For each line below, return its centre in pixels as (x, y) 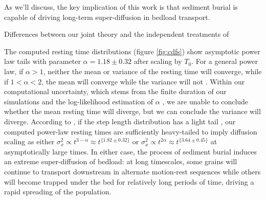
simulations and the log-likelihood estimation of (79, 101)
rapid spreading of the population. (58, 192)
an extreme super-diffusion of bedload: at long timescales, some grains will (121, 161)
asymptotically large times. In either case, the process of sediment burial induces (130, 151)
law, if (14, 71)
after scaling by (158, 61)
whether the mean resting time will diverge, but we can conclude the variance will (132, 111)
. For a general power (225, 61)
